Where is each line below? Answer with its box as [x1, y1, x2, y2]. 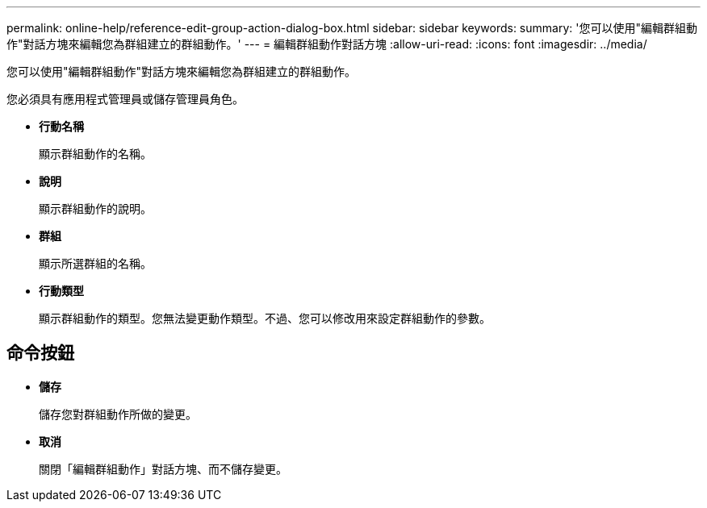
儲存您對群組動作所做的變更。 [39, 406, 197, 421]
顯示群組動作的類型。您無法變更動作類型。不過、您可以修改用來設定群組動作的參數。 [39, 311, 491, 325]
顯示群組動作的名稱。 [39, 147, 152, 160]
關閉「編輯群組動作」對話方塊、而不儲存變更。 [39, 461, 287, 476]
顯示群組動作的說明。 [39, 202, 152, 215]
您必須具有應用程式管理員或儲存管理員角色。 [6, 92, 244, 106]
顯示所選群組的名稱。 [39, 256, 152, 270]
